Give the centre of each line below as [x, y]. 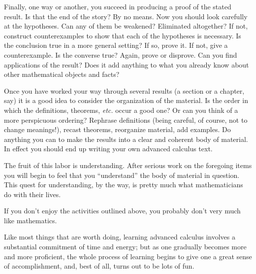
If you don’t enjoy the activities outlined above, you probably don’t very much [122, 211]
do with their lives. [32, 194]
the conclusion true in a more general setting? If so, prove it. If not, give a [116, 45]
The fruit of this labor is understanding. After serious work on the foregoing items [128, 165]
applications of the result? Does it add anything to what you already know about [127, 64]
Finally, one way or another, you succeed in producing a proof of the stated [118, 6]
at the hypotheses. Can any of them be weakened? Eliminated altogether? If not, [126, 26]
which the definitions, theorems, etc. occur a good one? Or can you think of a [121, 110]
